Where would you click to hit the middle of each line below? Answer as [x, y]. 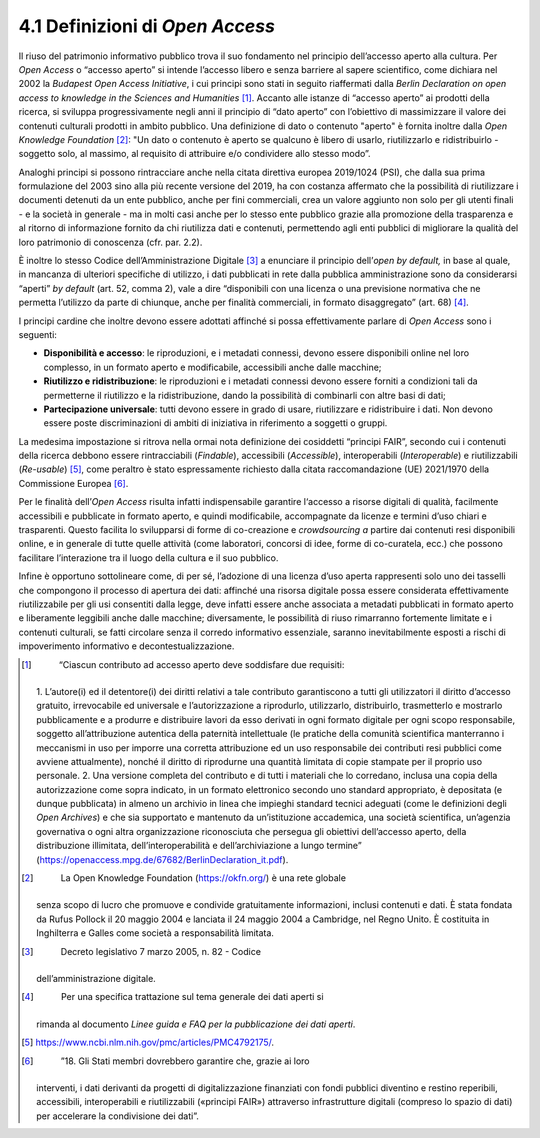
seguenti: [37, 334]
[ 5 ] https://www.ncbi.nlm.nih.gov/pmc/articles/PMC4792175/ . [148, 1042]
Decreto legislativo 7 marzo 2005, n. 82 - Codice [161, 951]
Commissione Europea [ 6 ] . [73, 483]
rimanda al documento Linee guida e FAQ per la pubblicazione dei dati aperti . [196, 1024]
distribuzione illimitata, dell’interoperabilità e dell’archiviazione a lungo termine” [199, 846]
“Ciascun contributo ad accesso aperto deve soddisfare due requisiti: [201, 664]
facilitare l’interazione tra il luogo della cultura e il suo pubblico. [148, 557]
